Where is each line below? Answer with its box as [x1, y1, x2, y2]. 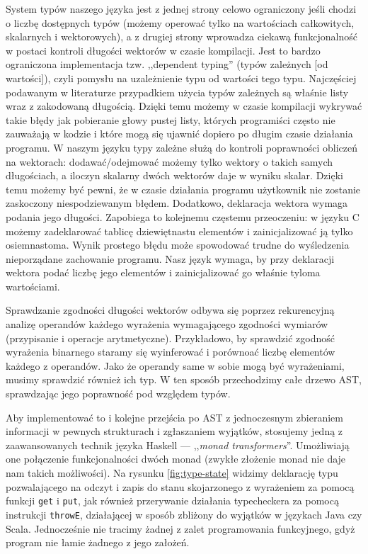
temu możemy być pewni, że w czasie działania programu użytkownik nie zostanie [6, 181, 361, 196]
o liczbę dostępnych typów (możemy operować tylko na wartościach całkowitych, [6, 15, 355, 30]
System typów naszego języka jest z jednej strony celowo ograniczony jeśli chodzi [6, 1, 357, 16]
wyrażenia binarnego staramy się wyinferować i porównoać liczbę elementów [6, 344, 335, 359]
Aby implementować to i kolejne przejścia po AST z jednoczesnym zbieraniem [6, 409, 343, 424]
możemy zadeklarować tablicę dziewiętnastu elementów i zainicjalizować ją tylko [6, 223, 353, 238]
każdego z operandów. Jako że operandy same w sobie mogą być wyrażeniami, [6, 358, 345, 373]
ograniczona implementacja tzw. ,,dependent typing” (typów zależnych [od [6, 57, 328, 72]
